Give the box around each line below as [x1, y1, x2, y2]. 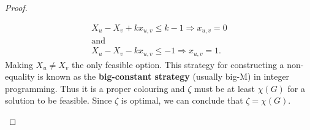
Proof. [5, 1, 28, 13]
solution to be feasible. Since [5, 94, 112, 107]
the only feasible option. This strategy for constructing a [72, 58, 284, 71]
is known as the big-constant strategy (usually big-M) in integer [37, 70, 290, 83]
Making [5, 58, 33, 71]
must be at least [194, 82, 255, 94]
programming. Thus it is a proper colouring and [5, 82, 185, 94]
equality [5, 70, 35, 83]
